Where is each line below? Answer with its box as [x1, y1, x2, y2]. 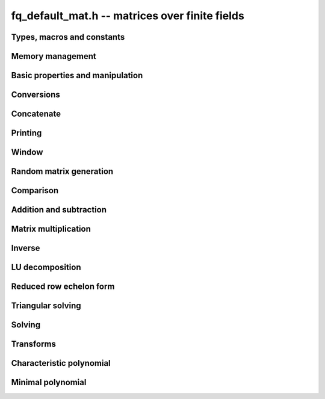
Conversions [11, 90, 60, 100]
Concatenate [11, 109, 61, 119]
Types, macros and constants [11, 32, 125, 42]
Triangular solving [11, 301, 81, 311]
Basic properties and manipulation [11, 70, 143, 81]
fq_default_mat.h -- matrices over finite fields [11, 9, 245, 22]
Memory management [11, 51, 96, 61]
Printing [11, 128, 42, 138]
